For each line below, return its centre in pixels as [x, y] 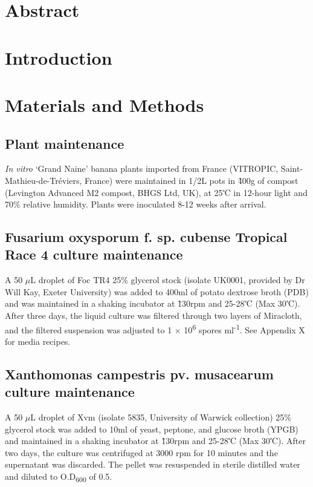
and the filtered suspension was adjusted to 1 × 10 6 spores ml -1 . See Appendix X [155, 328]
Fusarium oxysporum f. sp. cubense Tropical [146, 237]
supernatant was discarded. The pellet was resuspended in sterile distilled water [153, 464]
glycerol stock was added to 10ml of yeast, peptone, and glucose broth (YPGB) [152, 429]
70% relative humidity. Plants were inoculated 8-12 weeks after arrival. [136, 204]
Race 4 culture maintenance [94, 254]
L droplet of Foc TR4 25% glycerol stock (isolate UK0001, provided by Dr [168, 280]
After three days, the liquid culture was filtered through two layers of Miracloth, [153, 315]
